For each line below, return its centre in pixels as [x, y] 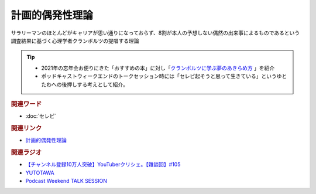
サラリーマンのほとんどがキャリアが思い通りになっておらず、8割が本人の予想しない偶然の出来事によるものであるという [155, 33]
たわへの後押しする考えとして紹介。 [85, 84]
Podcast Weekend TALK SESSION [66, 181]
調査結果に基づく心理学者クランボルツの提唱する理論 [75, 40]
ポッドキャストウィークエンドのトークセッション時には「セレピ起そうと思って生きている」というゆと [164, 76]
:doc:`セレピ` [41, 116]
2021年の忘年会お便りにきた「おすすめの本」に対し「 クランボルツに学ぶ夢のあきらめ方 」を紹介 [158, 68]
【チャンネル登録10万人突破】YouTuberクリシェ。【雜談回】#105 [103, 165]
